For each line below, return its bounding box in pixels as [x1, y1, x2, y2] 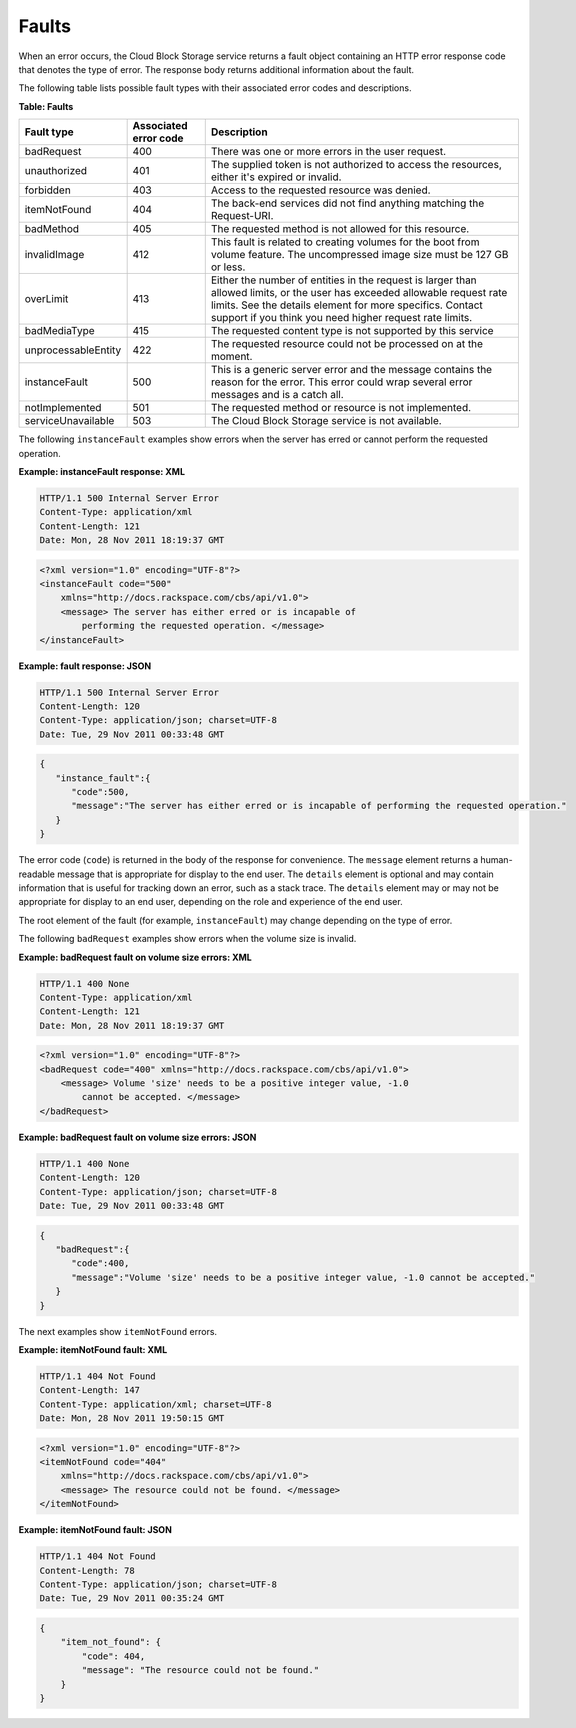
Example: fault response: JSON [18, 660, 152, 672]
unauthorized [24, 164, 88, 178]
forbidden [24, 183, 72, 197]
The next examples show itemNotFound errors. [18, 1325, 218, 1337]
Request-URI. [210, 209, 274, 223]
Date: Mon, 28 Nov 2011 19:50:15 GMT [39, 1413, 225, 1424]
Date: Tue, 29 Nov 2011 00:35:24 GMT [39, 1593, 225, 1604]
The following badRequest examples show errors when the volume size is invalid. [18, 933, 357, 945]
